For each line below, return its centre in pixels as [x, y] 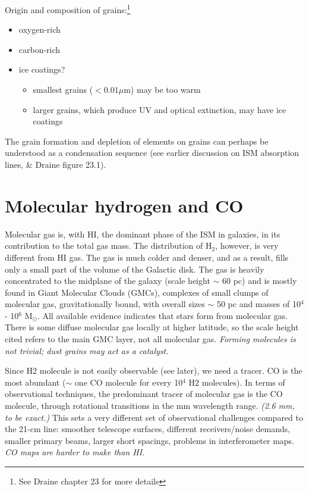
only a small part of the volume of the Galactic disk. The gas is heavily [135, 269]
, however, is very [247, 245]
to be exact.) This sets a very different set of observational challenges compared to [154, 417]
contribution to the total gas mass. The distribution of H [108, 245]
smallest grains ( [63, 90]
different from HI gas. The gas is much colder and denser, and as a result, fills [147, 257]
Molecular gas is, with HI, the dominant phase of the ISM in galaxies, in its [143, 234]
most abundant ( [35, 382]
